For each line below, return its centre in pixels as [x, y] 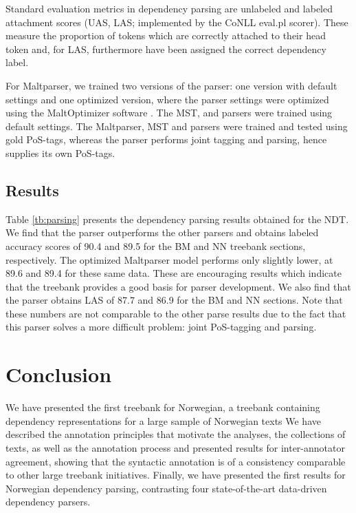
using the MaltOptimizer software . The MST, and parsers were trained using [169, 113]
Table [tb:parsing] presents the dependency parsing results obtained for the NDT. [177, 219]
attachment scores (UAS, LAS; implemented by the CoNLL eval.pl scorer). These [177, 22]
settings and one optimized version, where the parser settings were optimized [167, 99]
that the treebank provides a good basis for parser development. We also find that [178, 286]
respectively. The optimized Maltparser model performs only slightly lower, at [169, 259]
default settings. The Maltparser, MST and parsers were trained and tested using [177, 126]
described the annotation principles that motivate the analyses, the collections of [176, 434]
